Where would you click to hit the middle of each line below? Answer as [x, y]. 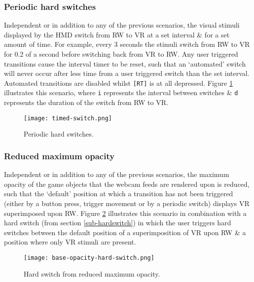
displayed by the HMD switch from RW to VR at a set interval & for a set [117, 34]
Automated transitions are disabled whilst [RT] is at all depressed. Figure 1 [118, 83]
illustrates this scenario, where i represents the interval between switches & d [121, 92]
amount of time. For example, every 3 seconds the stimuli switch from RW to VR [127, 44]
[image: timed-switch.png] [68, 118]
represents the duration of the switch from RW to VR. [86, 102]
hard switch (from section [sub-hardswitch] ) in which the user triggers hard [118, 223]
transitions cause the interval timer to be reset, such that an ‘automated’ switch [125, 63]
